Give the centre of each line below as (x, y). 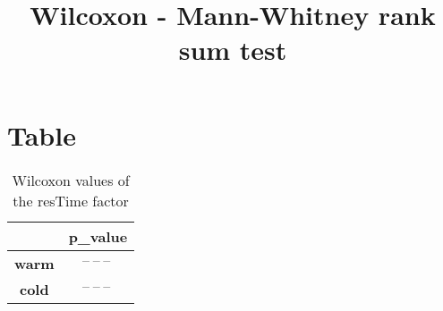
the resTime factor (71, 200)
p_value (98, 236)
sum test (233, 50)
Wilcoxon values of (71, 180)
